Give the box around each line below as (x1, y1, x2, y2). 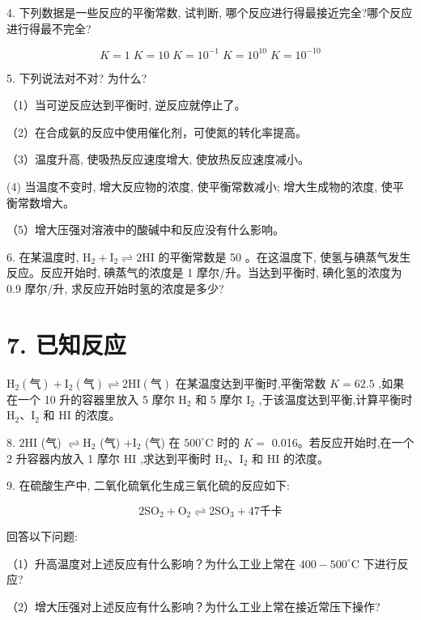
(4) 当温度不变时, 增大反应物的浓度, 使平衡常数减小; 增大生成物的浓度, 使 (6, 178, 393, 195)
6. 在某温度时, (6, 248, 79, 265)
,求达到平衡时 (139, 449, 211, 466)
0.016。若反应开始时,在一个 (271, 433, 415, 450)
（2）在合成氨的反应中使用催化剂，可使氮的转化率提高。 (6, 123, 307, 140)
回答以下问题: (6, 528, 78, 545)
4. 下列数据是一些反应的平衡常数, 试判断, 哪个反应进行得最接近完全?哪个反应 (6, 4, 413, 20)
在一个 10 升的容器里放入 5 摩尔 (6, 390, 175, 407)
